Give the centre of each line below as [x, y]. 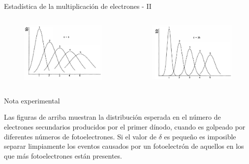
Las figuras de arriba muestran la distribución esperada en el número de [112, 117]
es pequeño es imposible [200, 136]
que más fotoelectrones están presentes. [63, 155]
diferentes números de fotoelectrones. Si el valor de [80, 136]
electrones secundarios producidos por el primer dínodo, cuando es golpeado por [125, 126]
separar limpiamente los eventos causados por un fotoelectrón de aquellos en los [124, 146]
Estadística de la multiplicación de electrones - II [78, 6]
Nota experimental [32, 100]
